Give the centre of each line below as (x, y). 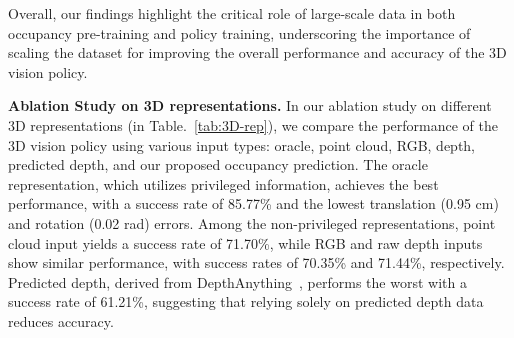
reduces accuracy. (61, 320)
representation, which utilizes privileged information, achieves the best (223, 183)
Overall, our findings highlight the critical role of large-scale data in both (232, 13)
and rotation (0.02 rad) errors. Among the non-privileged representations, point (252, 222)
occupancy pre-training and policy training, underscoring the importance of (239, 32)
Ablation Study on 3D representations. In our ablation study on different (250, 105)
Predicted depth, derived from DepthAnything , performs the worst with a (237, 281)
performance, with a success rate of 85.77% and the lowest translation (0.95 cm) (253, 203)
